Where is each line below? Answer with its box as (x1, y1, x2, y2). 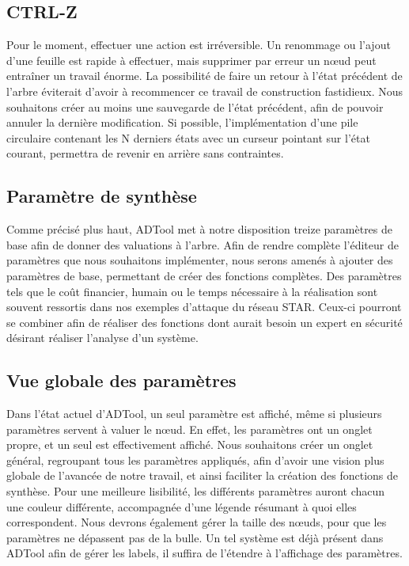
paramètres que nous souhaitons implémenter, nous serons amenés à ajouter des (6, 252, 393, 268)
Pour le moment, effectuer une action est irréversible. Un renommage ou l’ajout (6, 36, 391, 53)
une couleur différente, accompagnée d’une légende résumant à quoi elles (6, 498, 357, 515)
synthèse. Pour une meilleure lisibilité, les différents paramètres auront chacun (6, 483, 385, 500)
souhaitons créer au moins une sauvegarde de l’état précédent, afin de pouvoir (6, 98, 384, 115)
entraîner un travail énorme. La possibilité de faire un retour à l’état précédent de (6, 67, 403, 84)
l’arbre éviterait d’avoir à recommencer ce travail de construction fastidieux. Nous (6, 82, 403, 99)
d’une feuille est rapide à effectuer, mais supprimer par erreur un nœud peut (6, 51, 377, 68)
